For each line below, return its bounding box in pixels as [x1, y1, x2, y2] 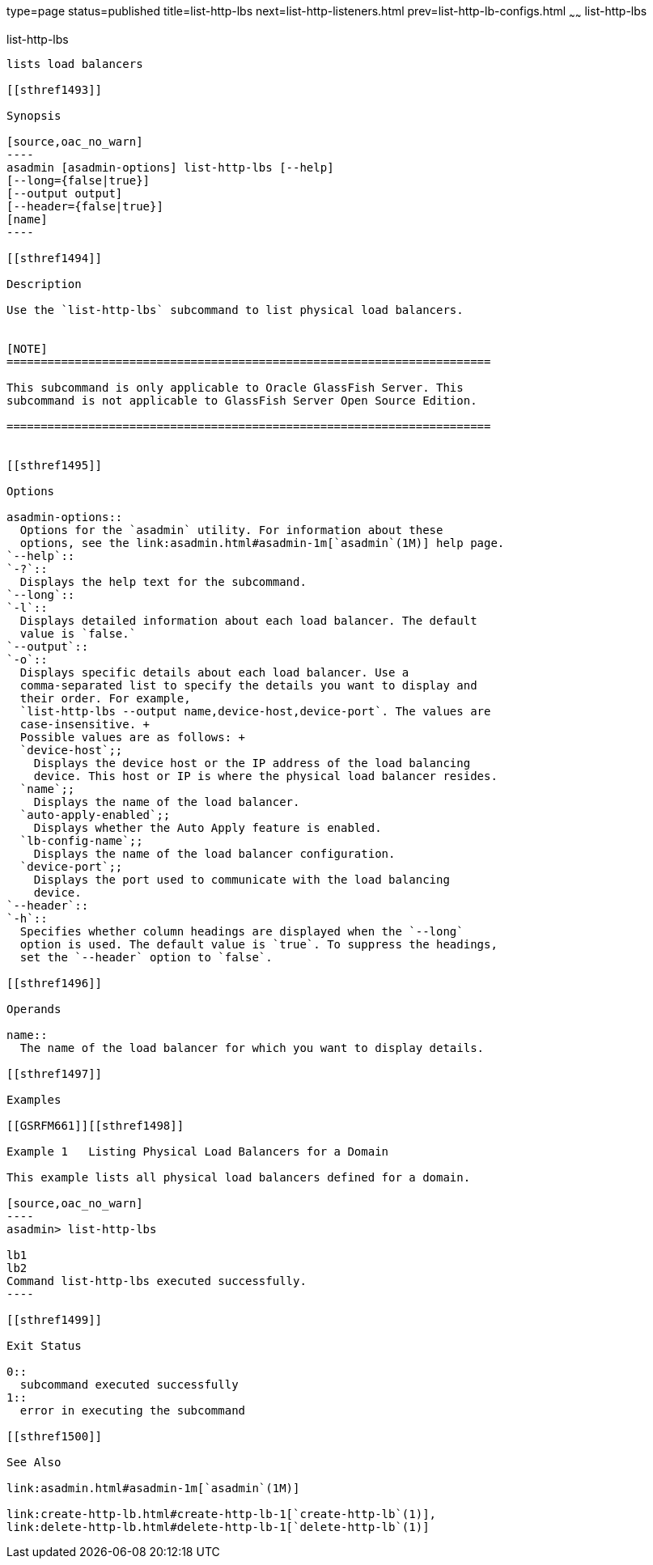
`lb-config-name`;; [19, 833, 143, 847]
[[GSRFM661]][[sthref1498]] [6, 1118, 184, 1132]
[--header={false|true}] [6, 199, 163, 213]
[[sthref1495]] [6, 458, 103, 472]
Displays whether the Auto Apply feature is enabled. [33, 821, 382, 834]
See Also [6, 1455, 61, 1469]
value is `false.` [19, 626, 137, 640]
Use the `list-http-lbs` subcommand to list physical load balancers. [6, 303, 464, 316]
